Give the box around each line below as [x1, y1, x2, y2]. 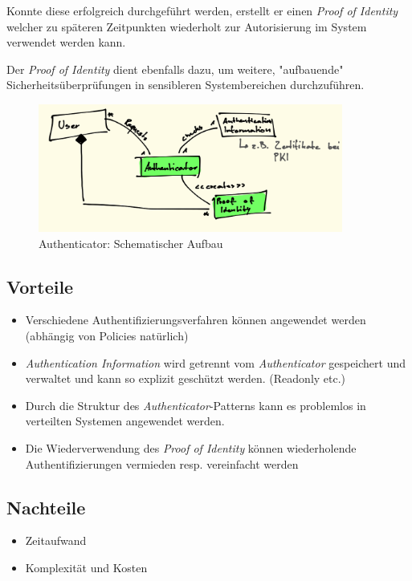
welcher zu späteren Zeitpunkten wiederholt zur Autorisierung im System [6, 18, 367, 35]
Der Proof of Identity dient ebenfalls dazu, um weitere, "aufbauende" [6, 60, 344, 77]
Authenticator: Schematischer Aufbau [39, 234, 223, 251]
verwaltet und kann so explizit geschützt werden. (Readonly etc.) [25, 370, 346, 387]
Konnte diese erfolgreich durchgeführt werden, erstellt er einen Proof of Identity [6, 2, 398, 18]
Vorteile [6, 274, 74, 299]
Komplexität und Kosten [25, 559, 148, 575]
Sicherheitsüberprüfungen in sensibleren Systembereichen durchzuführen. [6, 76, 365, 93]
